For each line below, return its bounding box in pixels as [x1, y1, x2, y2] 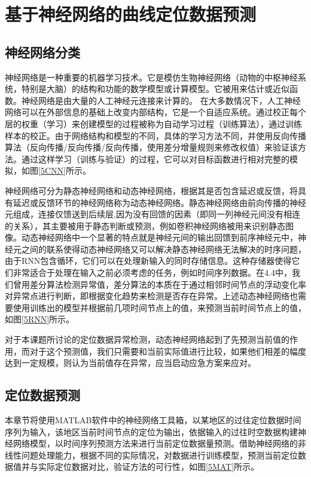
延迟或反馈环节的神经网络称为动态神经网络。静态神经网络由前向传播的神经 [13, 196, 306, 208]
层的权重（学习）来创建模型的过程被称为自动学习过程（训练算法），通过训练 [5, 117, 302, 130]
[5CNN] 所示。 [38, 164, 91, 177]
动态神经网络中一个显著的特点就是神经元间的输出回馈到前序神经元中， [21, 231, 298, 244]
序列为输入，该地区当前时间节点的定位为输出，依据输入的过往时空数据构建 [5, 425, 298, 438]
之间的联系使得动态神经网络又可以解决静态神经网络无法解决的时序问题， [21, 242, 306, 255]
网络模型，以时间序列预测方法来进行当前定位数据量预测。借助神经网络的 [13, 437, 298, 450]
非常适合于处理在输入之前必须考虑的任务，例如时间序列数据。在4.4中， [13, 266, 292, 279]
